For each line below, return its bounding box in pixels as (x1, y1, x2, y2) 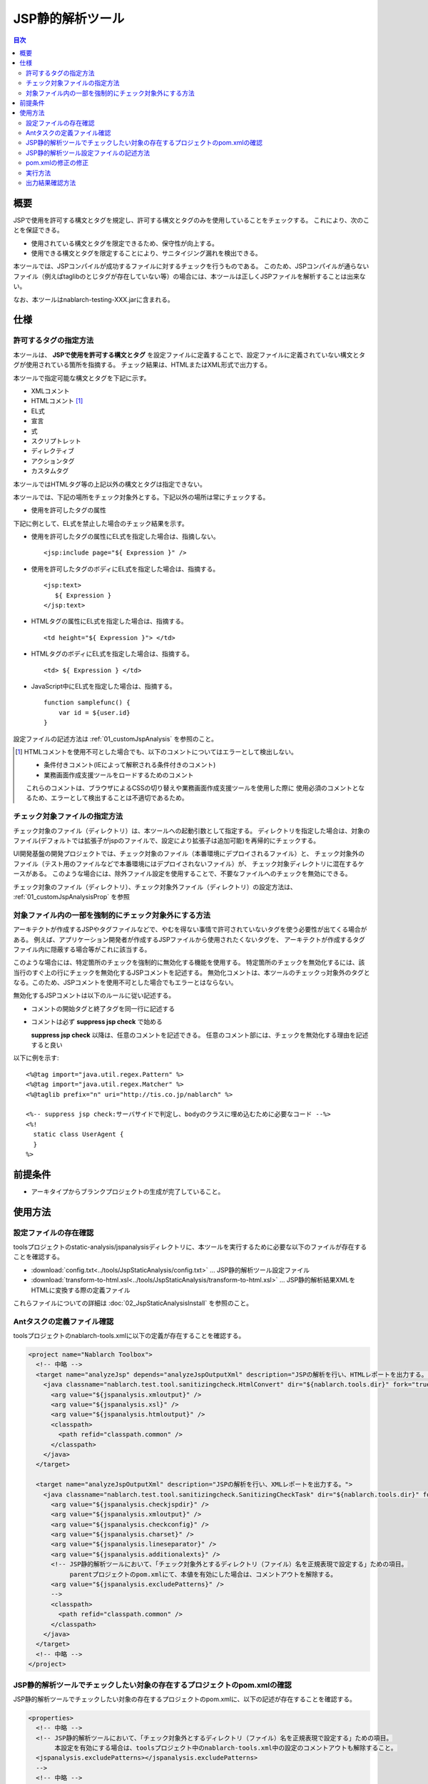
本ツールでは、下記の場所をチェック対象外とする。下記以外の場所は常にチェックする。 (13, 492, 270, 501)
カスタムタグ (31, 467, 69, 475)
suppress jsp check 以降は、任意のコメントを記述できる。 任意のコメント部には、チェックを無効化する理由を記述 (31, 1030, 369, 1039)
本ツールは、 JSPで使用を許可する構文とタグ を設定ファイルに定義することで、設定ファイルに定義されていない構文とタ (13, 350, 365, 359)
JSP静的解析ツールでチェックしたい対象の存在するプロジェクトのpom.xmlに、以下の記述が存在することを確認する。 (13, 1695, 357, 1703)
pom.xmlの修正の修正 (26, 158, 89, 167)
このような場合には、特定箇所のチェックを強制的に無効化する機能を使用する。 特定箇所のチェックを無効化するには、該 (13, 958, 365, 967)
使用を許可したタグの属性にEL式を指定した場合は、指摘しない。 (31, 532, 220, 541)
